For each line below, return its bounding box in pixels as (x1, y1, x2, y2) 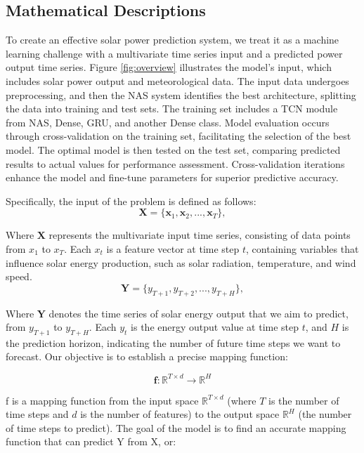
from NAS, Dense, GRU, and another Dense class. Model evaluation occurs (6, 114, 330, 129)
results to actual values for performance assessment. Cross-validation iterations (6, 156, 345, 171)
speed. (6, 269, 32, 284)
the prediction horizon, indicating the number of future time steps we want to (6, 335, 341, 350)
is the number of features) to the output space (80, 407, 280, 421)
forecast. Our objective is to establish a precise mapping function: (6, 349, 288, 364)
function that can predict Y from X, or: (6, 434, 176, 449)
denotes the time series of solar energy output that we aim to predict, (48, 306, 349, 320)
